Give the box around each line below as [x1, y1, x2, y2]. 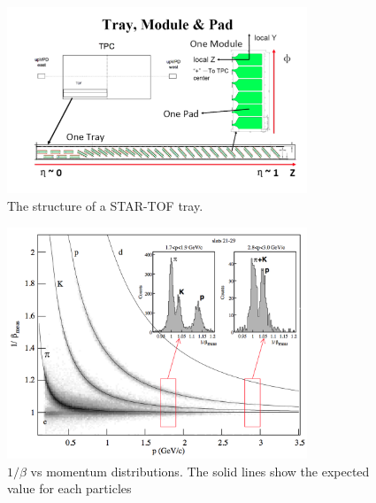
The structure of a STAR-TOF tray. [7, 196, 203, 214]
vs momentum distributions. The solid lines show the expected [30, 461, 370, 480]
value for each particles [7, 479, 132, 498]
